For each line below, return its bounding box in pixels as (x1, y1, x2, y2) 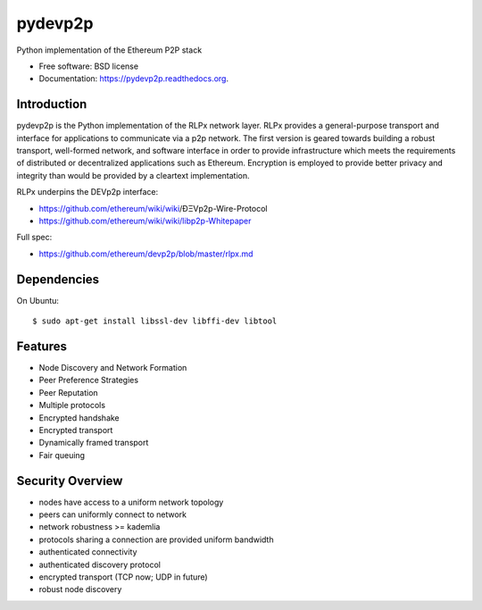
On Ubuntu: (16, 295, 60, 305)
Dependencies (16, 272, 100, 287)
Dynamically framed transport (38, 438, 149, 448)
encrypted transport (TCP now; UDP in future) (38, 572, 209, 582)
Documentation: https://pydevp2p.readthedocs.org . (38, 73, 229, 84)
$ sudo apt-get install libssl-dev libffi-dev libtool (32, 316, 278, 326)
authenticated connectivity (38, 547, 137, 557)
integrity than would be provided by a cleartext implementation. (16, 170, 250, 180)
